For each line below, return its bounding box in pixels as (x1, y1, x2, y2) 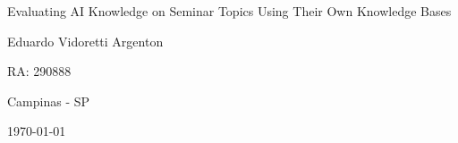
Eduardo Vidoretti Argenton (7, 31, 164, 50)
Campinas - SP (7, 91, 90, 110)
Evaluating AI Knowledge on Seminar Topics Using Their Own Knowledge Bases (7, 2, 452, 20)
